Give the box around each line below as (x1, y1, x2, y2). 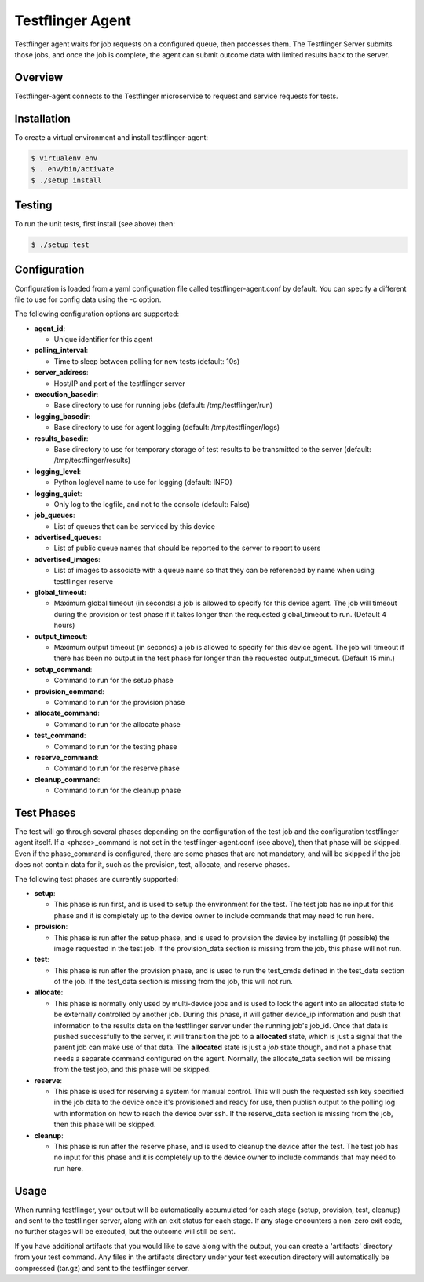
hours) (53, 621, 75, 630)
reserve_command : (34, 752, 100, 762)
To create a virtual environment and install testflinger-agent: (14, 132, 208, 141)
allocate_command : (34, 708, 100, 718)
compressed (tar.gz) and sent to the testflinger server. (14, 1263, 190, 1273)
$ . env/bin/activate (31, 165, 115, 174)
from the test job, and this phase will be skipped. (53, 1065, 211, 1074)
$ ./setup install (31, 175, 102, 185)
